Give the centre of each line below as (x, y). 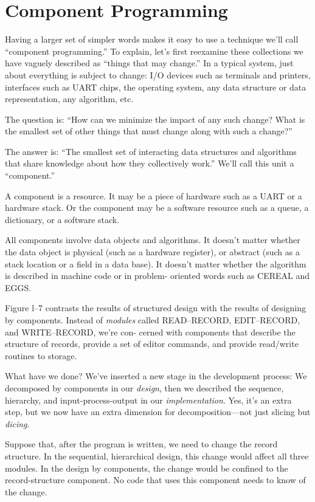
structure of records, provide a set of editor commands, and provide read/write (152, 344)
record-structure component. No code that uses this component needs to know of (155, 480)
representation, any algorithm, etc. (69, 99)
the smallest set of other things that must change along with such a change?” (149, 131)
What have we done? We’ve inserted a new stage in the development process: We (156, 376)
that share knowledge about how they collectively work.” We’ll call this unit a (150, 163)
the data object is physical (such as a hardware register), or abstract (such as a (152, 252)
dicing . (17, 423)
